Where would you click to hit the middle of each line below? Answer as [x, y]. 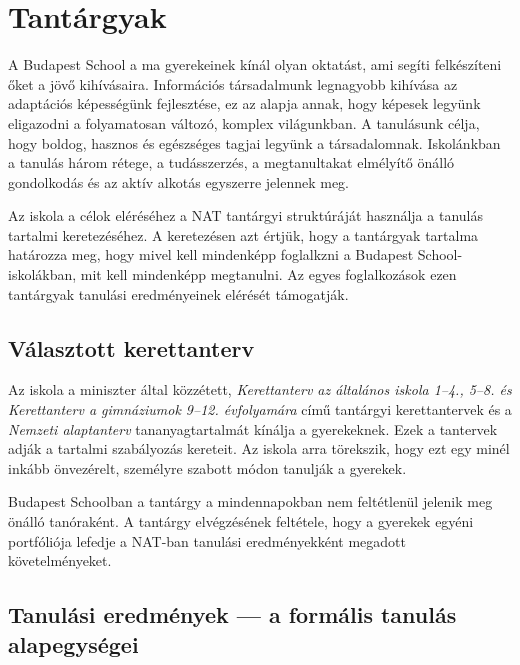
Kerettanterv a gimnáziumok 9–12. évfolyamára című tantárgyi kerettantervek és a [260, 409]
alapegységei [73, 643]
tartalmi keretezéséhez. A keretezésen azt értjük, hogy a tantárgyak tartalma [243, 234]
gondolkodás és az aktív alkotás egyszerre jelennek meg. [179, 181]
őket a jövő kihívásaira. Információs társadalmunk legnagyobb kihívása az [233, 83]
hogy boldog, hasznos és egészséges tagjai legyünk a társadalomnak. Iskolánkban [254, 142]
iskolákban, [42, 274]
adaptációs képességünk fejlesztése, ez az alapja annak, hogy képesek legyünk [244, 103]
